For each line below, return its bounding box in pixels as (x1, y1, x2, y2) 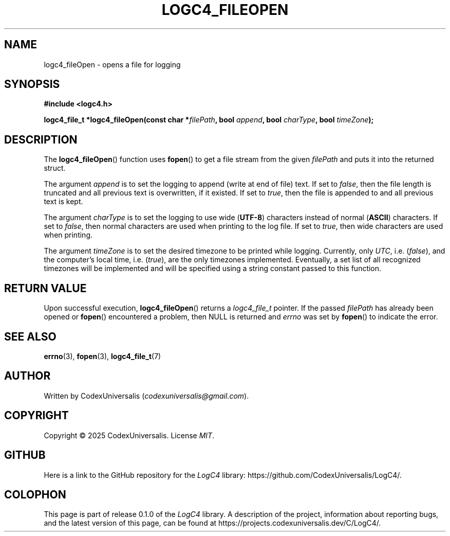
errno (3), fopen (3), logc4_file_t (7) (44, 351, 161, 361)
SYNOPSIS (4, 78, 60, 91)
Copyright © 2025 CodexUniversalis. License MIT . (44, 431, 215, 440)
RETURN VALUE (4, 281, 87, 295)
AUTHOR (4, 369, 51, 383)
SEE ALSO (4, 330, 57, 343)
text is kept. (44, 197, 83, 206)
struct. (44, 164, 66, 173)
